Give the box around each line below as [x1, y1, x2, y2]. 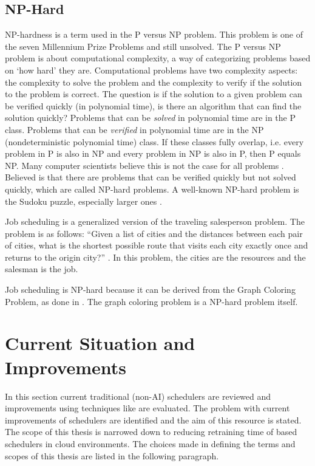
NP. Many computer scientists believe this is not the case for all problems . [5, 159, 284, 171]
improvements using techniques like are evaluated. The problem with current [5, 402, 290, 414]
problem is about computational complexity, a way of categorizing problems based [5, 52, 311, 64]
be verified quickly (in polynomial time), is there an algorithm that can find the [5, 99, 302, 112]
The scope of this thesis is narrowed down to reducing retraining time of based [5, 425, 297, 438]
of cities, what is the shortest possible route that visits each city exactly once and [5, 239, 308, 252]
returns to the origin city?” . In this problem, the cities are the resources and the [5, 250, 306, 263]
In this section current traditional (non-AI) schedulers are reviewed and [5, 389, 271, 402]
